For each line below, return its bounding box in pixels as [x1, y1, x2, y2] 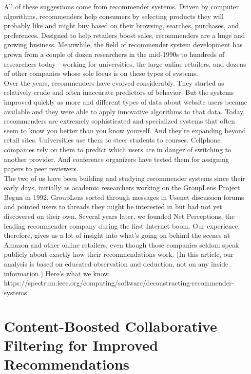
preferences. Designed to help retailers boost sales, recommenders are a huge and [4, 30, 245, 40]
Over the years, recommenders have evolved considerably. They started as [4, 77, 224, 88]
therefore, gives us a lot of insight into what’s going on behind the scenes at [4, 230, 230, 240]
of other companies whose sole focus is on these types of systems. [4, 68, 198, 78]
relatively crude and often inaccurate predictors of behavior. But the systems [4, 87, 234, 97]
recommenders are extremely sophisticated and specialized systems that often [4, 116, 235, 126]
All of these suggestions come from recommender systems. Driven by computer [4, 1, 239, 11]
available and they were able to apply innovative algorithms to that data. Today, [4, 106, 245, 116]
